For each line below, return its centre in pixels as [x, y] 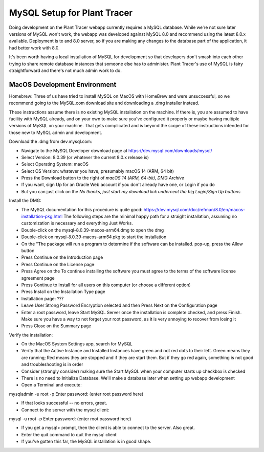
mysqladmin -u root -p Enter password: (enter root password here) [76, 394]
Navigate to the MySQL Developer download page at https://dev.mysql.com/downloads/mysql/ [117, 150]
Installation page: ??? [42, 298]
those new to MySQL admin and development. [56, 133]
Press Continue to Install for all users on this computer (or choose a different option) [106, 285]
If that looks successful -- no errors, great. [64, 403]
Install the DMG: [25, 201]
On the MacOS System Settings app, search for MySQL [77, 344]
